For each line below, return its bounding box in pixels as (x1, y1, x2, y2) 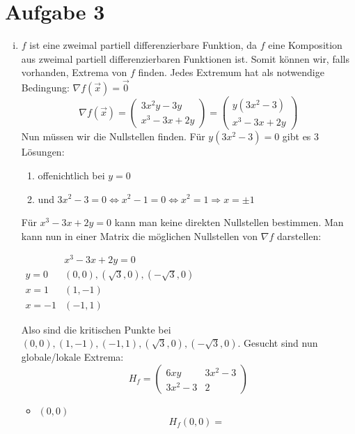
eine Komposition (268, 38, 342, 52)
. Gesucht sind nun (237, 336, 318, 350)
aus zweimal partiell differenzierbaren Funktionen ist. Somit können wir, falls (21, 51, 350, 66)
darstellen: (276, 228, 322, 243)
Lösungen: (21, 144, 65, 159)
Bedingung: (21, 80, 70, 95)
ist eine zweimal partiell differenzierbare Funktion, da (29, 38, 258, 52)
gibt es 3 (282, 129, 319, 144)
